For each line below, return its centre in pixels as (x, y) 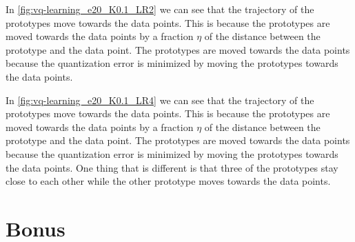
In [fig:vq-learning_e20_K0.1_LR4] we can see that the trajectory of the (160, 100)
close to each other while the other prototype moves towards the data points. (168, 181)
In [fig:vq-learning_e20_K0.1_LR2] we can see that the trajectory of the (160, 9)
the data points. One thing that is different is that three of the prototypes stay (172, 167)
